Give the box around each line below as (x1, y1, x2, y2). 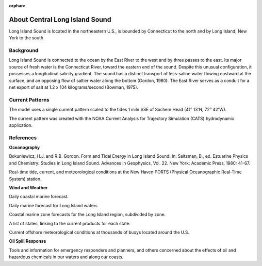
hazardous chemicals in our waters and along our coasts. (9, 254, 124, 260)
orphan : (9, 3, 26, 8)
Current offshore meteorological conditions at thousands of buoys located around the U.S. (9, 229, 189, 235)
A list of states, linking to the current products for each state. (9, 220, 131, 226)
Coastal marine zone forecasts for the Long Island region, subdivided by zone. (9, 212, 166, 217)
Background (9, 47, 39, 54)
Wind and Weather (9, 185, 48, 191)
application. (9, 122, 33, 128)
